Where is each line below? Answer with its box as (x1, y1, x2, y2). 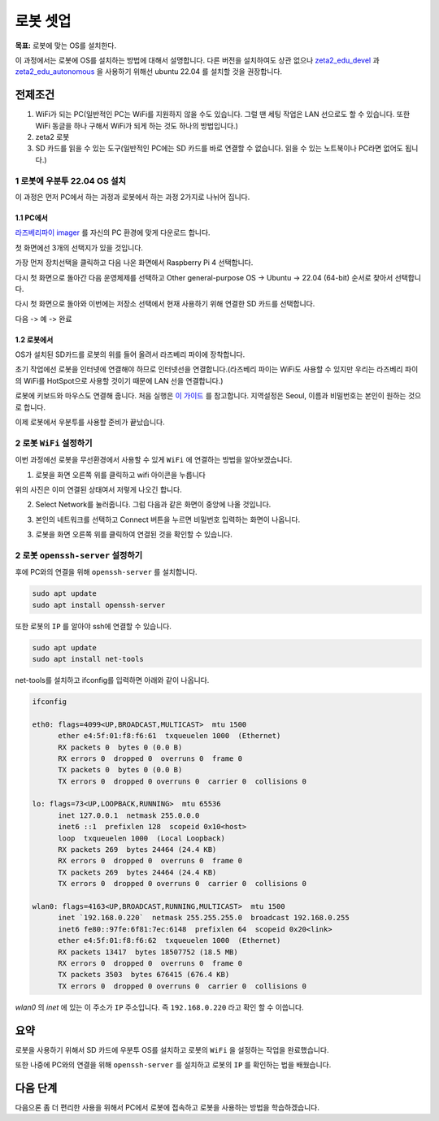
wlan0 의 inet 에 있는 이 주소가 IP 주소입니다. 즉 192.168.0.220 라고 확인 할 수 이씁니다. (15, 1002, 304, 1012)
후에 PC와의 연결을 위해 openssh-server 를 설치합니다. (15, 567, 198, 577)
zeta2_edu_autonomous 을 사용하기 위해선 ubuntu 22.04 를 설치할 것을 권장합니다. (15, 67, 283, 76)
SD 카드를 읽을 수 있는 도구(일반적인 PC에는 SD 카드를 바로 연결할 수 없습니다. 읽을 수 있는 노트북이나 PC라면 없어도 (35, 143, 404, 154)
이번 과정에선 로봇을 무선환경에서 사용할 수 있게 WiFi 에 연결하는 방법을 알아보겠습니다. (15, 455, 293, 465)
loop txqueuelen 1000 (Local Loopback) (58, 833, 225, 843)
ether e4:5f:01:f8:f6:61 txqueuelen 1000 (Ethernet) (58, 732, 281, 741)
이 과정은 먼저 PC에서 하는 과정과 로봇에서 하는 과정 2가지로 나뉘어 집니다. (15, 192, 250, 202)
